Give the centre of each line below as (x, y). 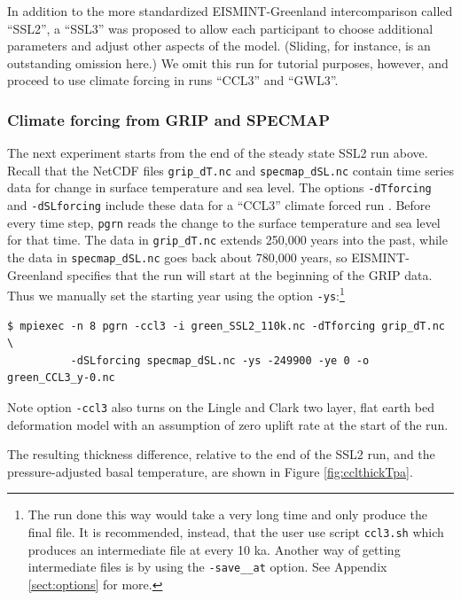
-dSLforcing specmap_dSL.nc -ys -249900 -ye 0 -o (220, 360)
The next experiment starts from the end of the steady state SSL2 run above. (218, 153)
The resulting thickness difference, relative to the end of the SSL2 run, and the (221, 454)
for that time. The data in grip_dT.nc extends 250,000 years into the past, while (227, 240)
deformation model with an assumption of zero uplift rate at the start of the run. (228, 424)
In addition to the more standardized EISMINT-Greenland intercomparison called (230, 11)
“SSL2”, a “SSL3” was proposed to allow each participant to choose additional (220, 28)
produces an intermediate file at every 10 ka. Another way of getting (214, 549)
